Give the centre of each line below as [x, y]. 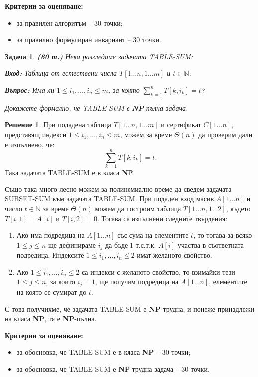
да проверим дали [225, 134]
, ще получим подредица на [137, 282]
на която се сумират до [52, 291]
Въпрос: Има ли [30, 90]
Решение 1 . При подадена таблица [58, 124]
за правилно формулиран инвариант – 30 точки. [89, 40]
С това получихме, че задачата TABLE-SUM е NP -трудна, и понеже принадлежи [129, 308]
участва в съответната [211, 245]
